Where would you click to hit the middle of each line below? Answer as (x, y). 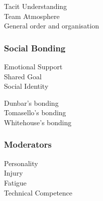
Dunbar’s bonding (31, 102)
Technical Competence (38, 192)
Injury (13, 173)
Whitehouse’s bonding (38, 122)
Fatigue (15, 182)
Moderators (28, 144)
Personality (21, 163)
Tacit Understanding (36, 6)
